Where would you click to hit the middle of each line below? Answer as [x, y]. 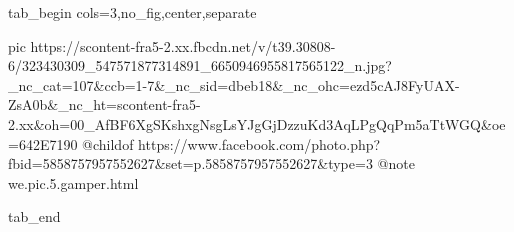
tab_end [34, 216]
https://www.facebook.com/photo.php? [259, 143]
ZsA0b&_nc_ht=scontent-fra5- [104, 104]
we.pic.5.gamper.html [73, 182]
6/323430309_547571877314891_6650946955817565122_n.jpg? [200, 65]
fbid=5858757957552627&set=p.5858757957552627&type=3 [190, 163]
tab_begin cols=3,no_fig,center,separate [132, 12]
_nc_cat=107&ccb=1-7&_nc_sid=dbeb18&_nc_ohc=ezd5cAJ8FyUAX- [234, 84]
